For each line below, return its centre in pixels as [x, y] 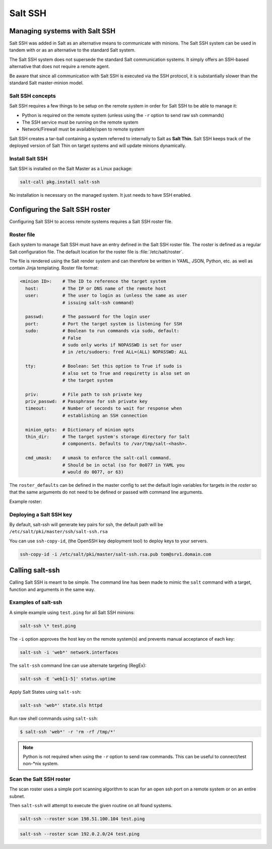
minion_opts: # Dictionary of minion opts [80, 430]
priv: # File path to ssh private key [84, 394]
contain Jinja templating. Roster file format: [54, 268]
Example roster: [26, 501]
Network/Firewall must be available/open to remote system [83, 129]
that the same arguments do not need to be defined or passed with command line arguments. [106, 492]
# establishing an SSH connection [105, 415]
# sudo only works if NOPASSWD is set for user [122, 345]
